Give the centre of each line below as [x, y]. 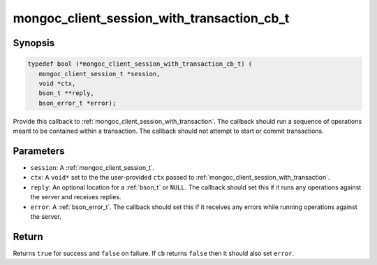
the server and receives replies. [76, 197]
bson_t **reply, [66, 93]
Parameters [39, 151]
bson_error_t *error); [77, 103]
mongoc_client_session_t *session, [99, 74]
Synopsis [34, 43]
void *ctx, [57, 83]
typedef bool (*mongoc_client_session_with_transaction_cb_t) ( [140, 64]
